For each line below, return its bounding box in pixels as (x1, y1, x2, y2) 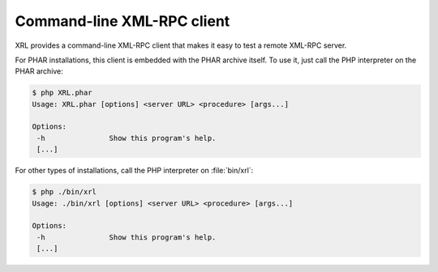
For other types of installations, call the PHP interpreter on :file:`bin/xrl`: (15, 166, 254, 176)
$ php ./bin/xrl (32, 187, 97, 197)
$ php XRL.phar (32, 88, 92, 97)
